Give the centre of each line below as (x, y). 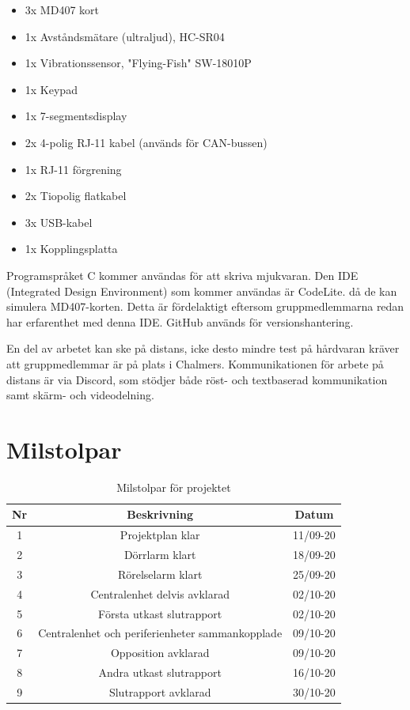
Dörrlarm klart (160, 555)
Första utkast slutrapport (160, 613)
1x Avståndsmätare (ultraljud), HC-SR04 (125, 36)
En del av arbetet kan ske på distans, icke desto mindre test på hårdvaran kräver (203, 348)
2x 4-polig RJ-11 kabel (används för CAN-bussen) (146, 142)
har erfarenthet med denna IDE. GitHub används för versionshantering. (180, 321)
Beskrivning (160, 514)
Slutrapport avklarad (160, 692)
